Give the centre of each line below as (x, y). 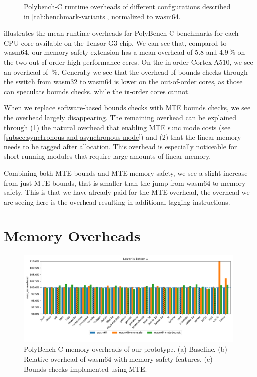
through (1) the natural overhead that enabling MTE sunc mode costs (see (117, 127)
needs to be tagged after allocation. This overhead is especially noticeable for (121, 146)
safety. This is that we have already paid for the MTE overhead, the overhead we (127, 192)
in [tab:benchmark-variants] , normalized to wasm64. (102, 16)
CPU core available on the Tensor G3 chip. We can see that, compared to (115, 42)
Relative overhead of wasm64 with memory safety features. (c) (118, 358)
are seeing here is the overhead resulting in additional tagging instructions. (117, 202)
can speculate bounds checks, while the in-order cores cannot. (97, 91)
